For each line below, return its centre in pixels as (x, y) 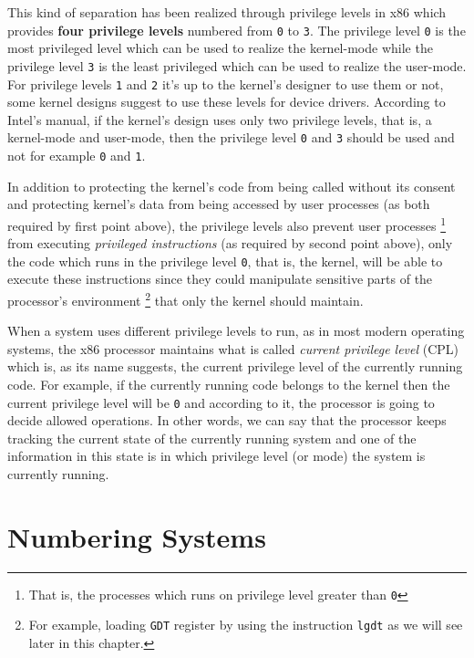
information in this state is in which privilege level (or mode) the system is (216, 456)
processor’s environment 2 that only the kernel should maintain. (185, 298)
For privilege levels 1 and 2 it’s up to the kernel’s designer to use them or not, (226, 84)
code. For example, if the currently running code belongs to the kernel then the (229, 384)
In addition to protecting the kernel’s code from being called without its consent (232, 186)
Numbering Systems (137, 536)
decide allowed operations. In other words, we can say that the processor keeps (227, 420)
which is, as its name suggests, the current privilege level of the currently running (235, 366)
